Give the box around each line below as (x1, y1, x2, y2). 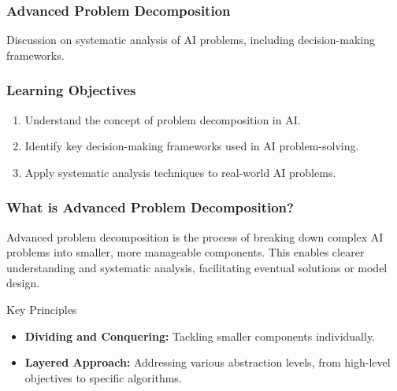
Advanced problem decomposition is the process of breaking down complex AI (6, 228, 384, 245)
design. (6, 275, 40, 291)
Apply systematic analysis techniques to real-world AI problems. (24, 164, 336, 180)
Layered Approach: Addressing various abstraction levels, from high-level (24, 354, 391, 371)
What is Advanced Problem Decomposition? (6, 197, 294, 217)
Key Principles (6, 301, 77, 317)
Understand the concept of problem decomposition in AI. (24, 111, 301, 127)
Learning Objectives (6, 80, 136, 100)
